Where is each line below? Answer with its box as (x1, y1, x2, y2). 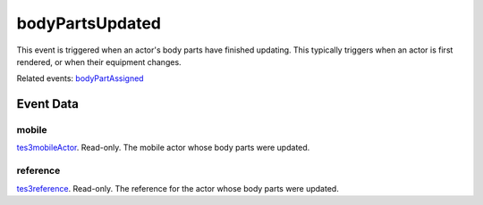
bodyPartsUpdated (16, 13, 161, 33)
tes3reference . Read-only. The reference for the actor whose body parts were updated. (16, 183, 339, 193)
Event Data (16, 96, 80, 111)
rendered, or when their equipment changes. (16, 56, 182, 67)
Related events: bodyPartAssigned (16, 73, 144, 84)
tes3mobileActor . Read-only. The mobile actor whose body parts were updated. (16, 143, 310, 153)
